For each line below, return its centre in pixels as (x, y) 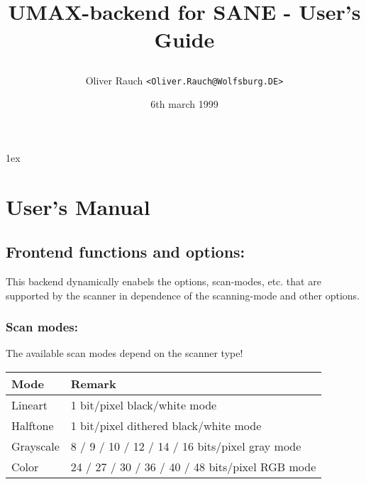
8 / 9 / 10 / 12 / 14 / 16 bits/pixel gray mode (186, 446)
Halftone (33, 425)
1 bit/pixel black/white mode (144, 405)
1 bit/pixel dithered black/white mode (166, 425)
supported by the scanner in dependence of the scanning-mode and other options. (183, 295)
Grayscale (35, 446)
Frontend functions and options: (126, 252)
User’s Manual (78, 206)
